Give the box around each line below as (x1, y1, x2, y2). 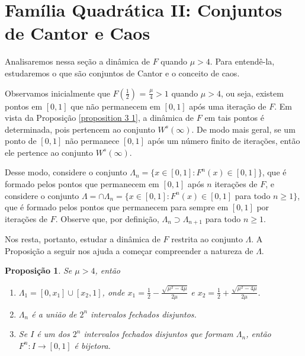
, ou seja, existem (220, 86, 284, 99)
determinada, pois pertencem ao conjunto (5, 123, 155, 135)
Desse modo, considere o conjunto (5, 166, 127, 178)
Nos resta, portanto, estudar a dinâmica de (5, 233, 160, 245)
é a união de (31, 307, 77, 320)
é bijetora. (74, 339, 111, 351)
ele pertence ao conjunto (5, 146, 93, 158)
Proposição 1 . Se (5, 264, 72, 277)
